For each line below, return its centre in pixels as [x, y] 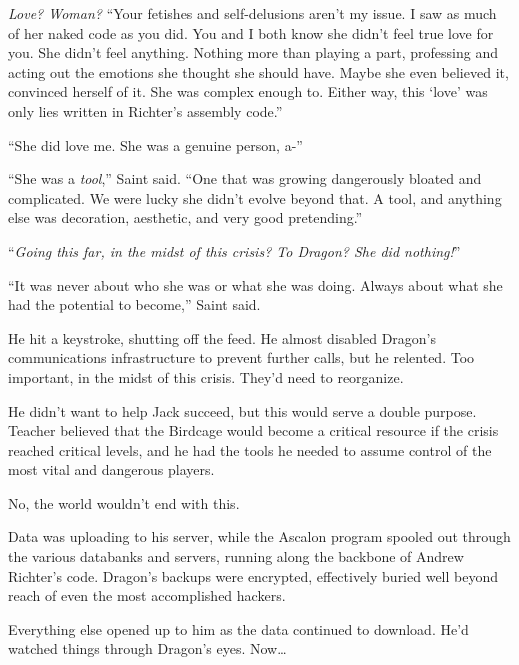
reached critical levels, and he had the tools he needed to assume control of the [250, 449]
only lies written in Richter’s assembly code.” [145, 110]
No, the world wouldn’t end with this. [124, 502]
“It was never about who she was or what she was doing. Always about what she [255, 284]
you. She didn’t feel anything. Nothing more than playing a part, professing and [253, 52]
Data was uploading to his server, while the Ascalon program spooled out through [259, 536]
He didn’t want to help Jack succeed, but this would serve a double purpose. [242, 410]
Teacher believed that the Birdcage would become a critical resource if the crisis [253, 430]
